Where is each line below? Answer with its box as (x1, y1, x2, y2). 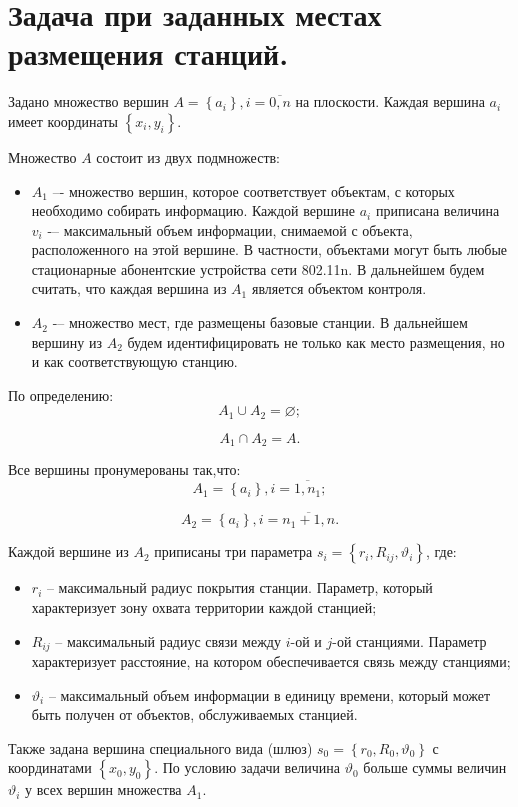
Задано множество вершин (8, 91, 169, 112)
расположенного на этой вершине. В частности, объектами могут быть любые (31, 239, 508, 260)
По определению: (8, 384, 114, 405)
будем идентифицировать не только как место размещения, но (127, 331, 505, 352)
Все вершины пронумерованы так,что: (8, 459, 241, 480)
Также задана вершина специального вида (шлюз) (8, 737, 313, 758)
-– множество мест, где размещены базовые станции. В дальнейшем (52, 312, 468, 333)
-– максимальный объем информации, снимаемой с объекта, (47, 219, 413, 240)
